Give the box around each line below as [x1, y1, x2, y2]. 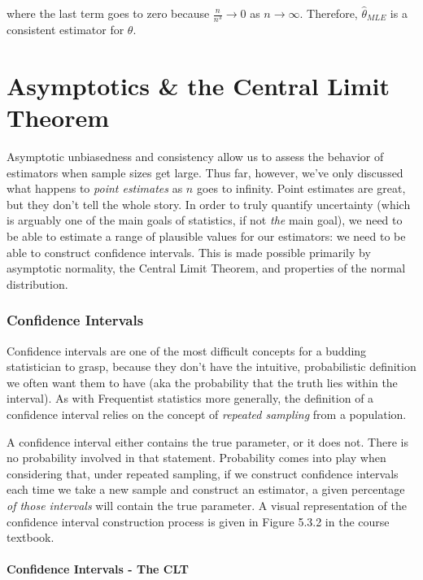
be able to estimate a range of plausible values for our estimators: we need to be [7, 228, 406, 245]
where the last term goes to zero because [7, 5, 210, 21]
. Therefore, [299, 5, 358, 21]
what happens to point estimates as [7, 180, 183, 197]
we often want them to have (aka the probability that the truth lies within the [7, 373, 398, 390]
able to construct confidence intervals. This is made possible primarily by [7, 243, 371, 260]
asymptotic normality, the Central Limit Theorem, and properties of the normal [7, 259, 406, 277]
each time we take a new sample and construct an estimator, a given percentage [7, 481, 405, 498]
